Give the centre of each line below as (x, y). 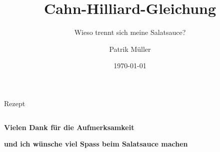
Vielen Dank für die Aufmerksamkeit (69, 127)
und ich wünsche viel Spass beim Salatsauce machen (96, 144)
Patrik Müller (130, 49)
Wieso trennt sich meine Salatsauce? (130, 32)
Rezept (15, 103)
